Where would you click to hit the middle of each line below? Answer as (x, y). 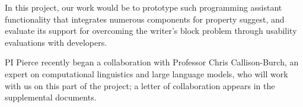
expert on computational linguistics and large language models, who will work (146, 73)
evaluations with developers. (56, 42)
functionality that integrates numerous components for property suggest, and (145, 19)
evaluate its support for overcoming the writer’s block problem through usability (151, 31)
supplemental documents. (51, 97)
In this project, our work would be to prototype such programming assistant (143, 7)
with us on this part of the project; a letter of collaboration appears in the (140, 85)
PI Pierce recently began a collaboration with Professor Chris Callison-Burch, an (152, 62)
